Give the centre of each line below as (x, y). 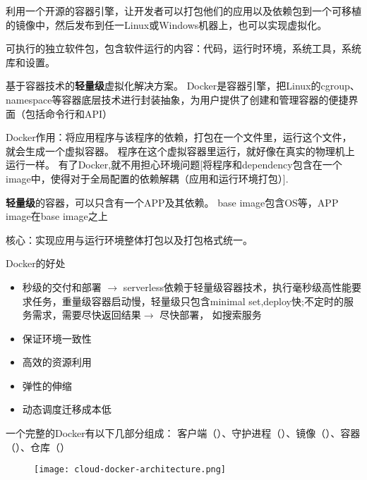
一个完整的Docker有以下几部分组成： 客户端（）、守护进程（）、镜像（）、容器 (183, 433)
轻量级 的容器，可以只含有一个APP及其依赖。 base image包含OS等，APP (172, 202)
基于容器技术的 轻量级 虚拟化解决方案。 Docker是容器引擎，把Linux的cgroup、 (183, 86)
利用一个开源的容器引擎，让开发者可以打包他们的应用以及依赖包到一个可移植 (183, 11)
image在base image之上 (57, 216)
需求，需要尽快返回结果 (86, 315)
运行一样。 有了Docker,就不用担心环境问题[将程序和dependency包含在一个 (174, 165)
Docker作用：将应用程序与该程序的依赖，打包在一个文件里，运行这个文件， (179, 137)
